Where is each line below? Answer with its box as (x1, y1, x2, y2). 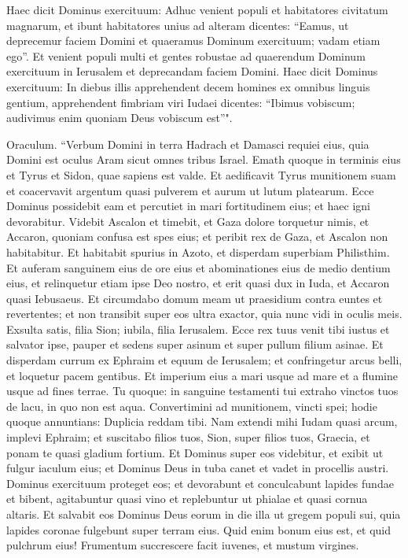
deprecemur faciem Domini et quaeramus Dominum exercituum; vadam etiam (6, 32, 380, 49)
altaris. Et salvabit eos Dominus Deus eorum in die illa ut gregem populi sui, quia (6, 506, 401, 522)
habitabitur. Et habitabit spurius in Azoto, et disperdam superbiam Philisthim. (6, 243, 390, 260)
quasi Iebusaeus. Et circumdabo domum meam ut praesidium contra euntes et (6, 290, 383, 306)
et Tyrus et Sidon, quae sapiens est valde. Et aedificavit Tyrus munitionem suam (6, 166, 396, 183)
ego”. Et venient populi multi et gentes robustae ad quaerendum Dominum (6, 47, 366, 64)
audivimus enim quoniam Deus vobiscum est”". (6, 109, 233, 126)
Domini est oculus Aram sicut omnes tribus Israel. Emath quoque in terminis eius (6, 151, 401, 168)
